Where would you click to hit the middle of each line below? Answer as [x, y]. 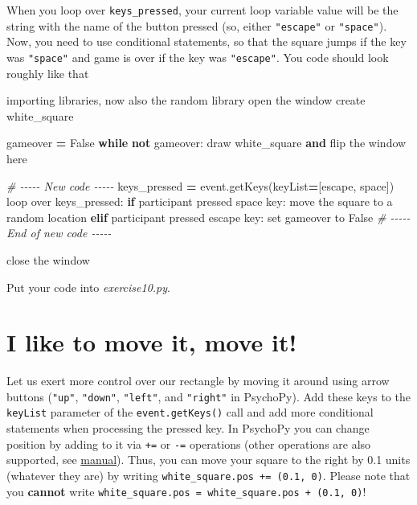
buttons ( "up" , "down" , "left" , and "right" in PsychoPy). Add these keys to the [208, 396]
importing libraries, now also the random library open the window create [186, 100]
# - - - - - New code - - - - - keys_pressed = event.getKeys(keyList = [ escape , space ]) [200, 185]
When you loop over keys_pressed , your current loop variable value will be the [202, 10]
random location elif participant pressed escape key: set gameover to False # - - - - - [208, 217]
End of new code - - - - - [59, 233]
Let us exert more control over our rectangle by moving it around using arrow [198, 381]
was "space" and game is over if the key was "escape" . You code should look [198, 57]
